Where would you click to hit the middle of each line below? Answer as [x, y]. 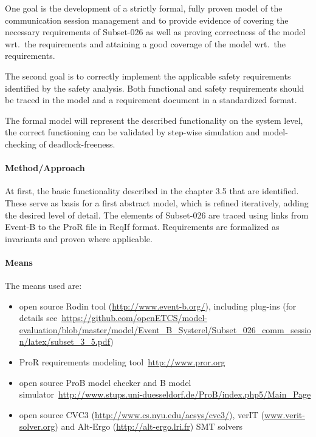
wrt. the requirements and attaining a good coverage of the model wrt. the [145, 43]
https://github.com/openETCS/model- [135, 318]
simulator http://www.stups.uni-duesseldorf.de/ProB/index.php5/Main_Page [165, 394]
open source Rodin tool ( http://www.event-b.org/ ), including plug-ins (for [158, 306]
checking [21, 144]
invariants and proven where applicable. [79, 238]
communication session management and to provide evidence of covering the [147, 20]
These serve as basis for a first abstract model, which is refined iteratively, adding [157, 202]
